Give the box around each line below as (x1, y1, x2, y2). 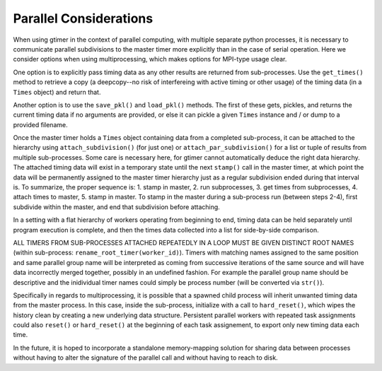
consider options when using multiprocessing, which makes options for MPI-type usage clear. (13, 55, 287, 64)
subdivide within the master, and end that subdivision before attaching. (13, 202, 221, 211)
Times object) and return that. (13, 88, 101, 96)
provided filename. (13, 120, 68, 129)
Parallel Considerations (13, 11, 154, 26)
